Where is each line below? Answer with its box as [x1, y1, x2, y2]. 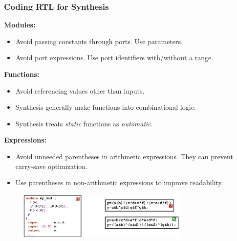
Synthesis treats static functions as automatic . [15, 118, 153, 128]
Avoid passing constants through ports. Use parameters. [15, 36, 183, 46]
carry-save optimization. [15, 161, 87, 171]
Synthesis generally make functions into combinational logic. [15, 102, 196, 112]
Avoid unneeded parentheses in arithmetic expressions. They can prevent [15, 151, 233, 161]
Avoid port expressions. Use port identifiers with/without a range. [15, 52, 214, 63]
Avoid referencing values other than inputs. [15, 85, 145, 96]
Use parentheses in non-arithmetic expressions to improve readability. [15, 177, 223, 188]
